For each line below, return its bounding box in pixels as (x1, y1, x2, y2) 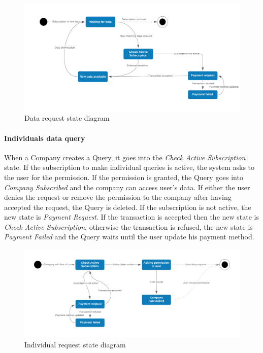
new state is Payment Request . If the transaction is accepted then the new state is (4, 211, 259, 222)
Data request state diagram (24, 113, 110, 123)
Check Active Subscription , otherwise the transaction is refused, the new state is (4, 221, 253, 232)
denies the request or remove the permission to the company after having (4, 192, 232, 202)
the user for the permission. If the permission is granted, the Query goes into (4, 171, 243, 182)
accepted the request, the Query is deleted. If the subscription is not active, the (4, 201, 251, 212)
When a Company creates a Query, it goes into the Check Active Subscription (4, 152, 246, 162)
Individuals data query (4, 132, 85, 143)
